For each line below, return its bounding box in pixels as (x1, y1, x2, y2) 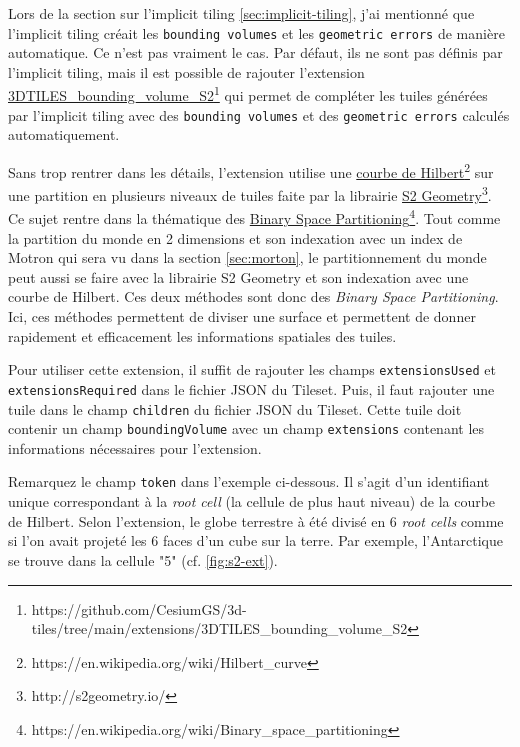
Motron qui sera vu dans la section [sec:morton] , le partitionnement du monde (8, 247, 487, 268)
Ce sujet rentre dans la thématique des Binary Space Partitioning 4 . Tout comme (8, 205, 501, 229)
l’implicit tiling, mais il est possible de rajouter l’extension (8, 61, 365, 82)
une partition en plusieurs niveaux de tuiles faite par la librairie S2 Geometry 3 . (8, 182, 492, 205)
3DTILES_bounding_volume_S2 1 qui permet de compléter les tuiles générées (8, 82, 488, 106)
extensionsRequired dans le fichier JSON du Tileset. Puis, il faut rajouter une (8, 378, 495, 399)
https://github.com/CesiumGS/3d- (31, 598, 247, 619)
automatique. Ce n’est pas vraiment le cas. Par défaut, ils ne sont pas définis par (8, 42, 503, 63)
